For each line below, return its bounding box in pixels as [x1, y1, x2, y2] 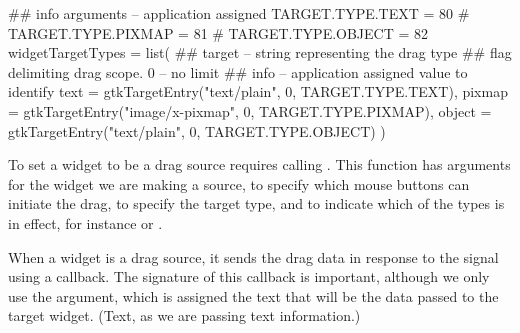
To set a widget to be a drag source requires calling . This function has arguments [8, 154, 511, 175]
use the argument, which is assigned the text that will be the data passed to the [8, 285, 499, 306]
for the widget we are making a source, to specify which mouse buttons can [8, 173, 470, 194]
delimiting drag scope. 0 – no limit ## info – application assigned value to [8, 61, 468, 82]
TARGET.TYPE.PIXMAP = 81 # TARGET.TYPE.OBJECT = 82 [8, 22, 429, 43]
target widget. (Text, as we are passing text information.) [8, 305, 361, 326]
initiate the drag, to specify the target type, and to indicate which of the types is [8, 193, 505, 214]
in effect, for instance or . [8, 212, 163, 233]
